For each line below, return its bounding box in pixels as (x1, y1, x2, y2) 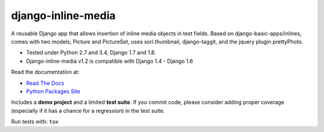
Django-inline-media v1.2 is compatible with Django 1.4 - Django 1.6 (26, 57, 193, 65)
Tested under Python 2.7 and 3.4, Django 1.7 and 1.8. (26, 49, 156, 56)
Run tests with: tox (11, 118, 59, 125)
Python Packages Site (26, 87, 80, 95)
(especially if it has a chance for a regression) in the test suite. (11, 107, 165, 114)
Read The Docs (26, 79, 64, 87)
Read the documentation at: (11, 69, 80, 76)
